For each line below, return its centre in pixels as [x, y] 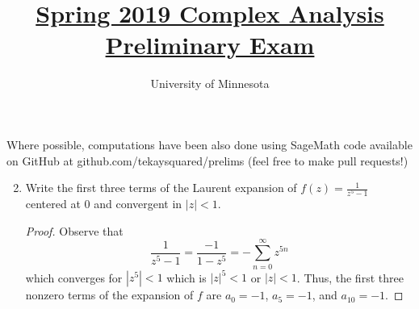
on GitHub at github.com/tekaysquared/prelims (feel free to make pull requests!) [207, 160]
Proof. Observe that [74, 230]
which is [186, 277]
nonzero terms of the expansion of [109, 295]
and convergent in [138, 204]
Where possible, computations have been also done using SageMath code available [209, 144]
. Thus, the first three [350, 277]
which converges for [74, 277]
